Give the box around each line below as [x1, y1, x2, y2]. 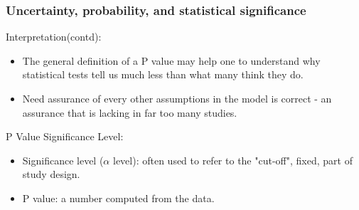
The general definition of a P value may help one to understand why [22, 53, 321, 68]
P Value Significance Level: [6, 129, 124, 144]
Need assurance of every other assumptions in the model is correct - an [22, 91, 332, 105]
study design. [22, 167, 80, 182]
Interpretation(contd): [6, 29, 102, 44]
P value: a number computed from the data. [22, 190, 215, 205]
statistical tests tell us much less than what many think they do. [22, 67, 304, 82]
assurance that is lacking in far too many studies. [22, 105, 237, 120]
